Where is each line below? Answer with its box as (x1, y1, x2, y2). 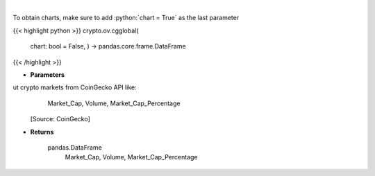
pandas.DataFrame (47, 143, 102, 152)
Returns (30, 127, 54, 136)
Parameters (30, 70, 65, 79)
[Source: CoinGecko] (30, 115, 90, 123)
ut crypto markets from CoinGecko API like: (12, 83, 137, 91)
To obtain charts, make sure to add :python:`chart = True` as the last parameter (12, 14, 240, 22)
